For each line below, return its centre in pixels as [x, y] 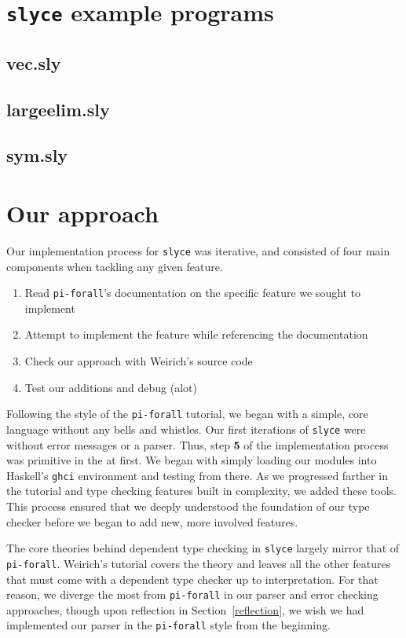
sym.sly [37, 155]
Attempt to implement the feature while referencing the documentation [196, 334]
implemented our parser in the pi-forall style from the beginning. [168, 625]
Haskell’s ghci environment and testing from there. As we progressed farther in [197, 475]
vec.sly [34, 62]
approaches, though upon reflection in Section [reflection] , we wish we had [185, 609]
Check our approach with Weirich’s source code [139, 361]
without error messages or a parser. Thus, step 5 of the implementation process [198, 444]
